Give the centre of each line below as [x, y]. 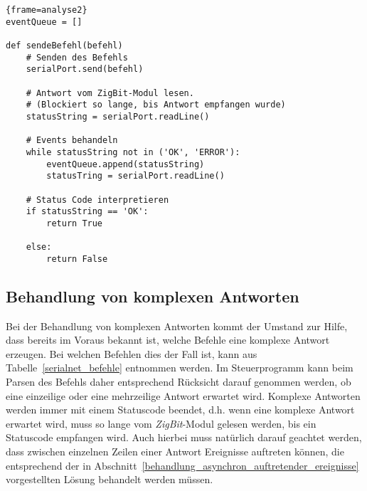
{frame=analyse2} [47, 10]
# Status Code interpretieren [97, 200]
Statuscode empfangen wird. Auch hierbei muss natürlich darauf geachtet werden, [184, 437]
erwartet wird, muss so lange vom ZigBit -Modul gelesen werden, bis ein [161, 423]
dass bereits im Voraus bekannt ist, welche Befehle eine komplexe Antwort [168, 340]
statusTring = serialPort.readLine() [135, 176]
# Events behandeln [72, 141]
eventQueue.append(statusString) [126, 164]
